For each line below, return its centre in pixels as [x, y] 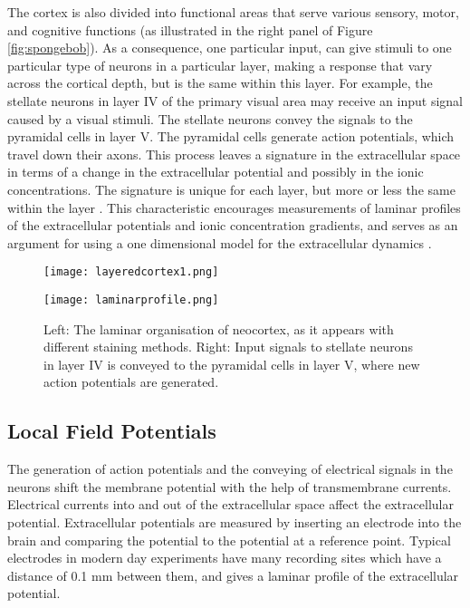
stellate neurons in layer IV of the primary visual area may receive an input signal [235, 100]
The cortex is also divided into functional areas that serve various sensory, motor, [233, 12]
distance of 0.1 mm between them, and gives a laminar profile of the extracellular [233, 575]
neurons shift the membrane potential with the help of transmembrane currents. [230, 486]
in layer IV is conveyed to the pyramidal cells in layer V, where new [232, 364]
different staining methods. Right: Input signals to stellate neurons [228, 347]
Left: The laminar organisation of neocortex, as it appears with [219, 328]
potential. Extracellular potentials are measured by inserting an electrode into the [235, 521]
